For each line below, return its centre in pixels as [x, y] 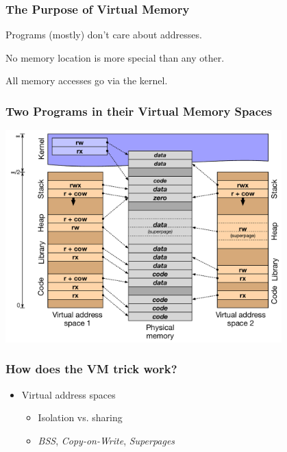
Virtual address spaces [68, 394]
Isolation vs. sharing [80, 417]
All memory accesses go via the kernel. [87, 80]
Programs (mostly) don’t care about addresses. [104, 35]
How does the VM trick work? [91, 369]
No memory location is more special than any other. [115, 57]
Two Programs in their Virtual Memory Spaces [139, 111]
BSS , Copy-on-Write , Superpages [107, 440]
